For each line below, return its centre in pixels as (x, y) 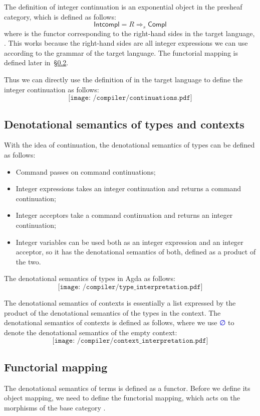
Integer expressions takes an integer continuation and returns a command (128, 188)
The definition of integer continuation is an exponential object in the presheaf (123, 7)
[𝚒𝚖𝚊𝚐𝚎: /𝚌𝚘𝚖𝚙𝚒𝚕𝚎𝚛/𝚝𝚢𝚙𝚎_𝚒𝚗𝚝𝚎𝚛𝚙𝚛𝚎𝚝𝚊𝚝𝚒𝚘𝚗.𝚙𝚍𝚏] (130, 287)
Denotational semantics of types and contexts (124, 124)
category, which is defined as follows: (60, 16)
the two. (28, 261)
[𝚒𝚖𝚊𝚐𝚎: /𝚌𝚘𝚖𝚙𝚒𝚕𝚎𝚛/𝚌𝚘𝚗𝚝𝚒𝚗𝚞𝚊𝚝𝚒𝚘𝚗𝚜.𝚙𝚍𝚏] (130, 98)
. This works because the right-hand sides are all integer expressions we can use (126, 43)
